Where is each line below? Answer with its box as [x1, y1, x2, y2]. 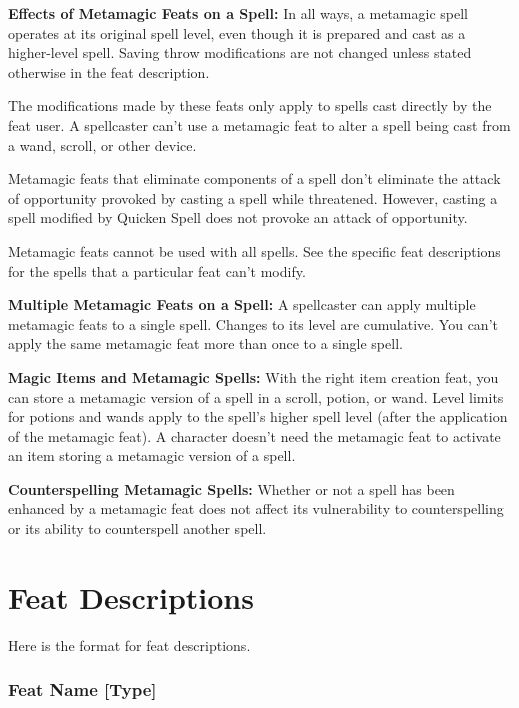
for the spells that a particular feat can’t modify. [8, 260, 306, 281]
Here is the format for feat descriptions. [8, 634, 251, 655]
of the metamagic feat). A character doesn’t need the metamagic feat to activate [8, 425, 501, 446]
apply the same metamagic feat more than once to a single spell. [8, 333, 403, 354]
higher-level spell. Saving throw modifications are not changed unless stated [8, 42, 472, 63]
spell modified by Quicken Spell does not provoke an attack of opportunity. [8, 207, 468, 228]
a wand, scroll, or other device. [8, 134, 197, 155]
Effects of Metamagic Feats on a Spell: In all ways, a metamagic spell [8, 3, 468, 23]
